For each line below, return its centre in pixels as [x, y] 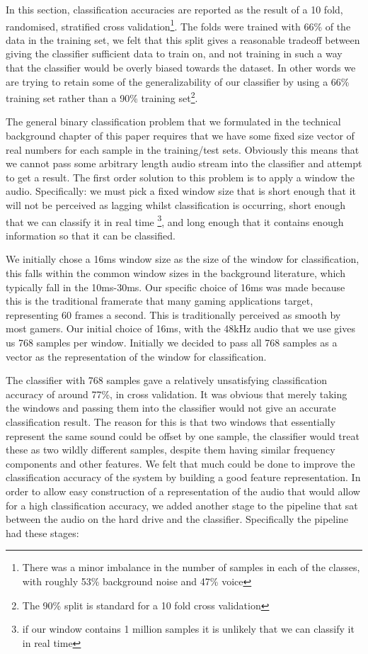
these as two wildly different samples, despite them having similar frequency [171, 450]
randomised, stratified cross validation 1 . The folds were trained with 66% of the [178, 25]
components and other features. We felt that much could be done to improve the [180, 463]
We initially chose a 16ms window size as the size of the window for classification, [183, 259]
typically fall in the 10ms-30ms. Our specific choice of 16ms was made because [176, 287]
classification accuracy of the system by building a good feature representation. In [183, 477]
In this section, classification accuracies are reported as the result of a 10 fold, [174, 9]
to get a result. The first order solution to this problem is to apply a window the [180, 177]
